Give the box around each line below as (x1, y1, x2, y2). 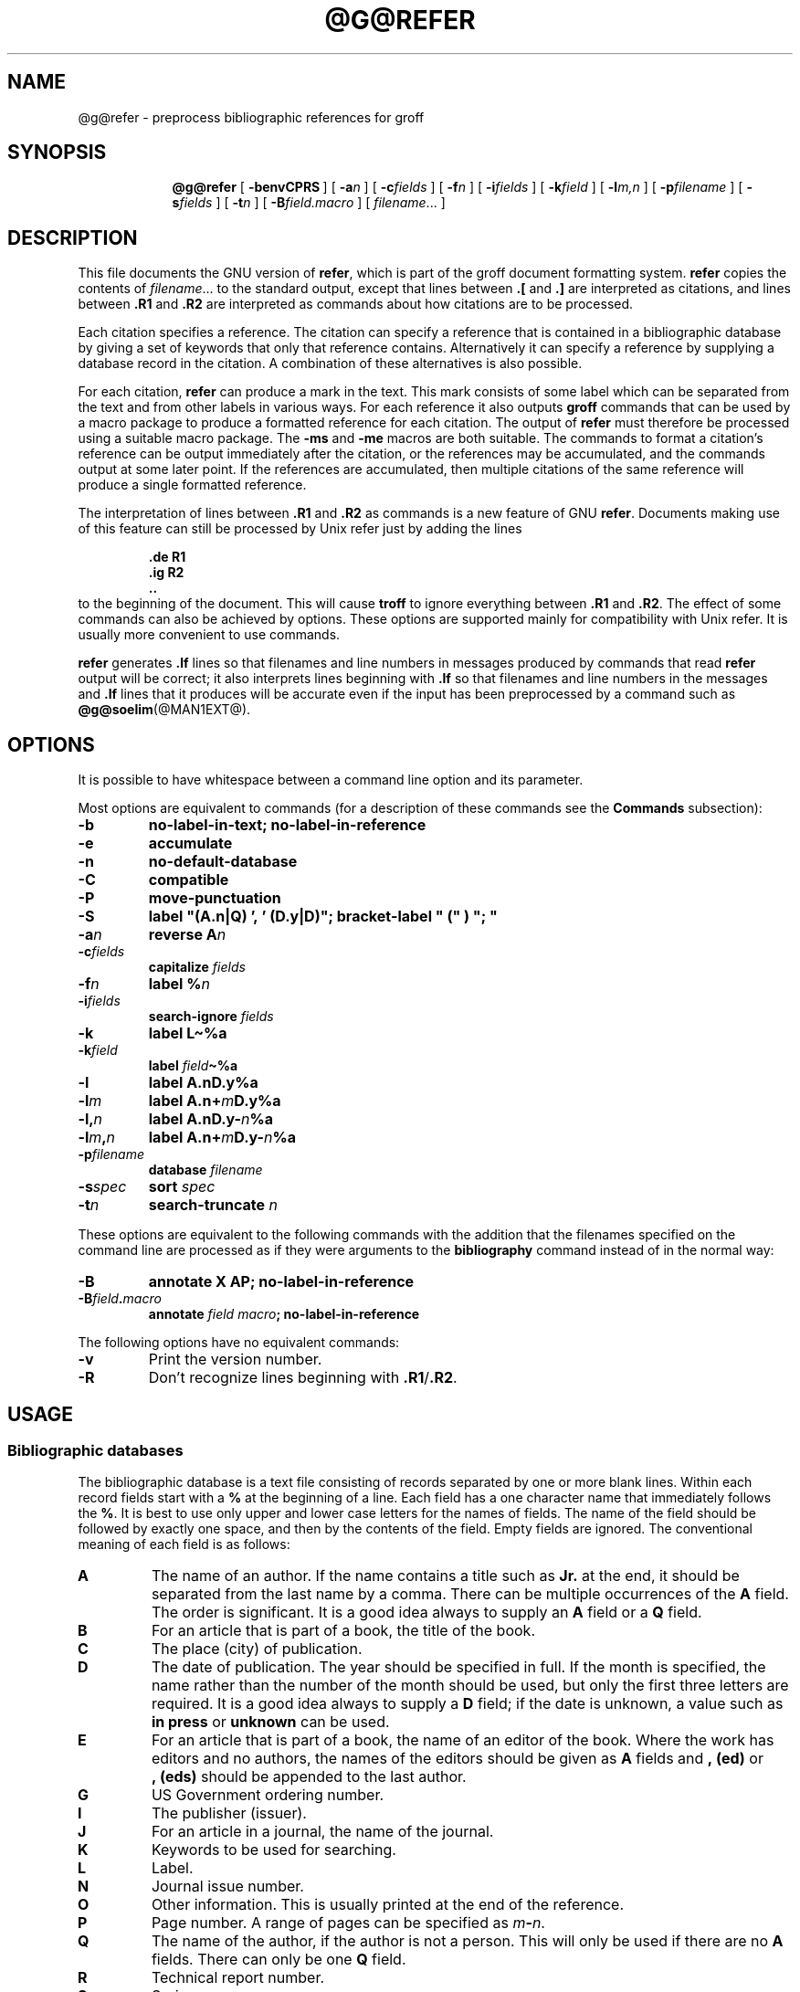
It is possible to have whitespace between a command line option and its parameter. (78, 772, 584, 788)
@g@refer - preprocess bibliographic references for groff (78, 109, 425, 125)
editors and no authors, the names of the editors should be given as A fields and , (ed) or (151, 1749, 763, 1768)
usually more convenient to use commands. (78, 627, 341, 643)
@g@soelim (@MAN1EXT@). (78, 701, 251, 718)
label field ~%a (148, 1058, 238, 1074)
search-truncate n (148, 1196, 279, 1215)
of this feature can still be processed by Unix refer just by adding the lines (78, 521, 522, 537)
